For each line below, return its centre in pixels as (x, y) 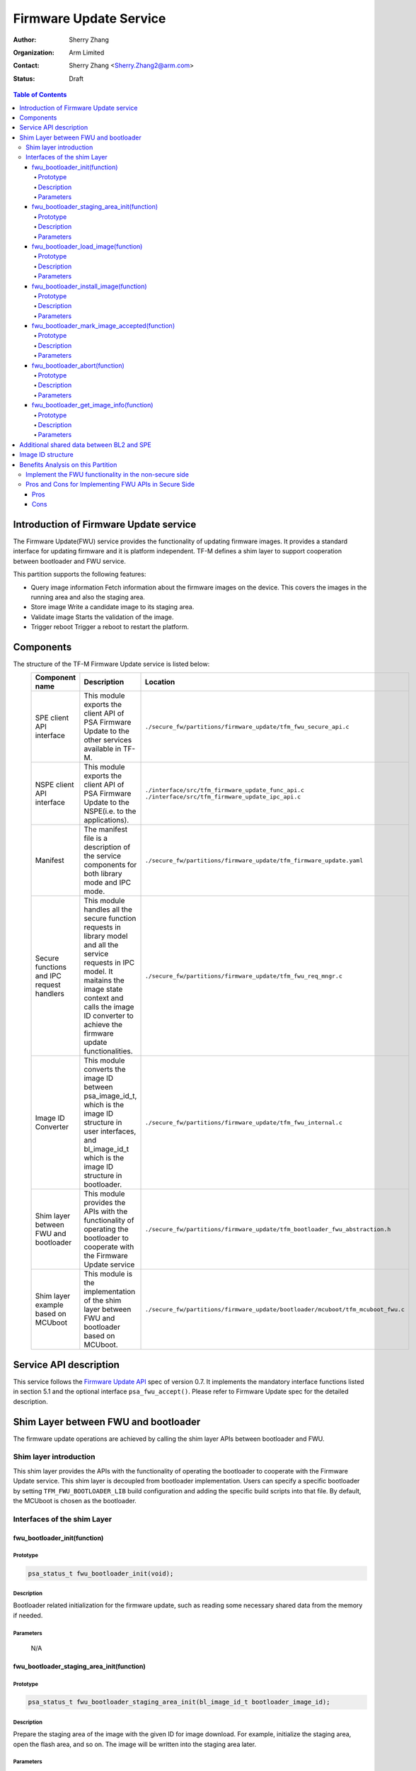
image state (103, 990)
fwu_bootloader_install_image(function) (90, 286)
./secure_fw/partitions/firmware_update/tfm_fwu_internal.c (243, 1122)
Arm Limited (87, 52)
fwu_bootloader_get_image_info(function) (93, 405)
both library (103, 873)
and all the (101, 945)
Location (160, 682)
